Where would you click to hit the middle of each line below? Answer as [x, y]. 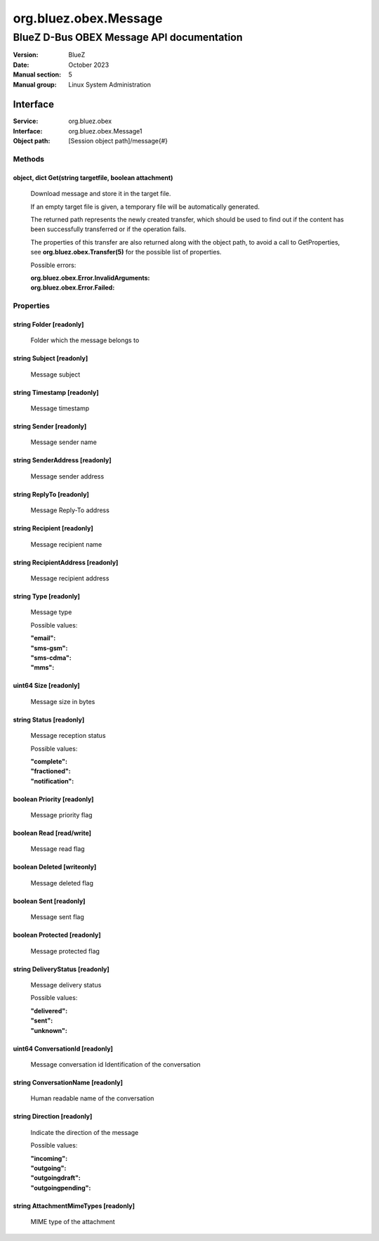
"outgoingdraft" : [55, 1178]
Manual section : [37, 74]
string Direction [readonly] [53, 1117]
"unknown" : [49, 1030]
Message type [51, 612]
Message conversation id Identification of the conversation [116, 1064]
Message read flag [58, 849]
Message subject [55, 374]
